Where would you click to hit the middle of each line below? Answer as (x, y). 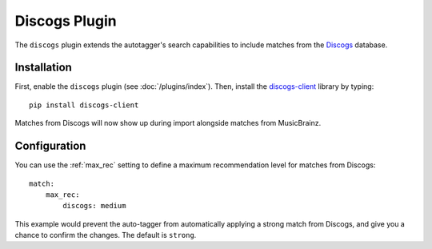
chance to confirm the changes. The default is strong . (106, 235)
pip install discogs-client (84, 105)
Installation (43, 68)
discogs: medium (94, 206)
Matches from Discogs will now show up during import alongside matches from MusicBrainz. (168, 123)
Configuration (50, 146)
